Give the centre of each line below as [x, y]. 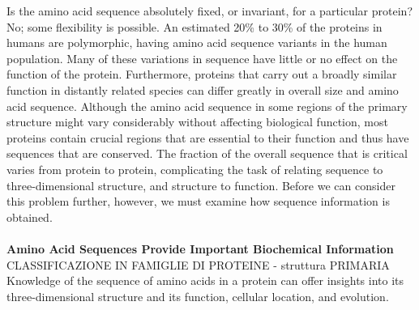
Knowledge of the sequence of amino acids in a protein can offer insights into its [205, 280]
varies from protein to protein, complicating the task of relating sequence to [195, 169]
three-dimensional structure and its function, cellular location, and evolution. [198, 296]
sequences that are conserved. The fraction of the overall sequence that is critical [207, 153]
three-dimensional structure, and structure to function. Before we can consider [201, 185]
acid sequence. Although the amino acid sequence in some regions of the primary [207, 106]
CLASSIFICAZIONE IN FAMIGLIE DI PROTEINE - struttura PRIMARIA [198, 264]
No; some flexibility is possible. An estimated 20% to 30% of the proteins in [195, 26]
